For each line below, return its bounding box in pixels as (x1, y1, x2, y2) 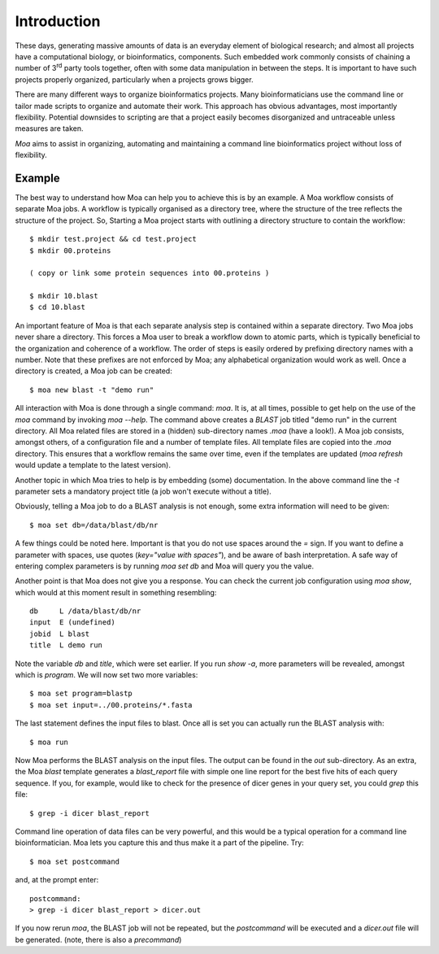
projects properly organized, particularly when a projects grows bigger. (15, 74, 254, 85)
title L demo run (29, 641, 103, 650)
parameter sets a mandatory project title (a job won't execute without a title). (15, 486, 272, 496)
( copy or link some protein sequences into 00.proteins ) (29, 268, 270, 278)
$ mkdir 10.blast (29, 291, 98, 301)
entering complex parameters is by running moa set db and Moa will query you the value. (15, 561, 315, 571)
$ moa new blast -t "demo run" (29, 385, 154, 394)
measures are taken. (15, 124, 84, 133)
